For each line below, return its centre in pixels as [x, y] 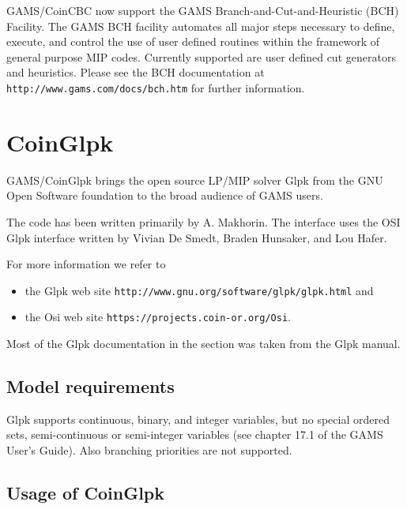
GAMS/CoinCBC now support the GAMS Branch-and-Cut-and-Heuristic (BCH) [203, 10]
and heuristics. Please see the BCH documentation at [136, 72]
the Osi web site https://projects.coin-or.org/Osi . [158, 317]
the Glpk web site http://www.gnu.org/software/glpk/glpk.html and [199, 290]
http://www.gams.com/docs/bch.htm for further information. [156, 87]
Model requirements [90, 386]
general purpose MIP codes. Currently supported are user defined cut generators [201, 56]
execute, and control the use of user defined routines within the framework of [193, 41]
